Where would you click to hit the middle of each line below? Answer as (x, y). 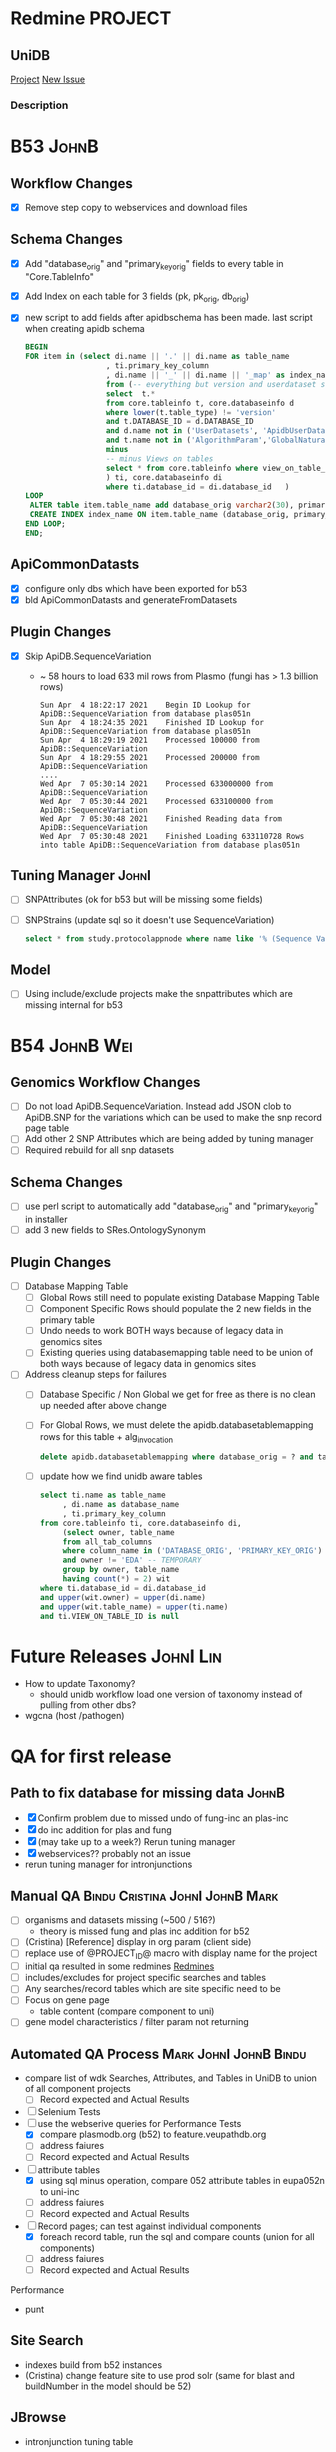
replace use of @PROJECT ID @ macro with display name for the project (171, 1954)
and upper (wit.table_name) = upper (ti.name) (134, 1607)
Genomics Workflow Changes (105, 1082)
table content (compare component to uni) (127, 2011)
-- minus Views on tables (159, 458)
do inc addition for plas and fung (104, 1830)
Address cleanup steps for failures (95, 1374)
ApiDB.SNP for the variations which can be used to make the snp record (173, 1118)
